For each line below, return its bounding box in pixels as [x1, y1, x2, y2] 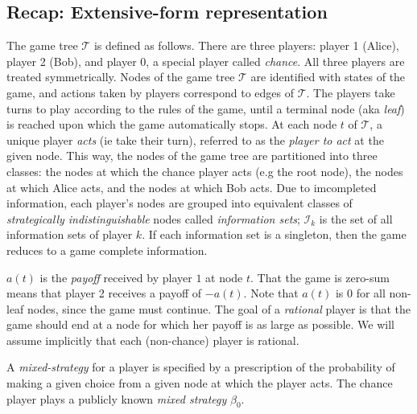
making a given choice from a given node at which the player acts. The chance [6, 375, 393, 391]
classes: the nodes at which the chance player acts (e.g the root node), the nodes [6, 162, 403, 179]
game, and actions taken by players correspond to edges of [6, 84, 295, 100]
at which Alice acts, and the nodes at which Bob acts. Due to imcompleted [6, 178, 377, 195]
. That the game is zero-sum [250, 268, 390, 285]
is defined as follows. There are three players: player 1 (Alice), [93, 37, 399, 54]
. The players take [306, 84, 395, 100]
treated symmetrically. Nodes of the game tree [6, 68, 235, 85]
